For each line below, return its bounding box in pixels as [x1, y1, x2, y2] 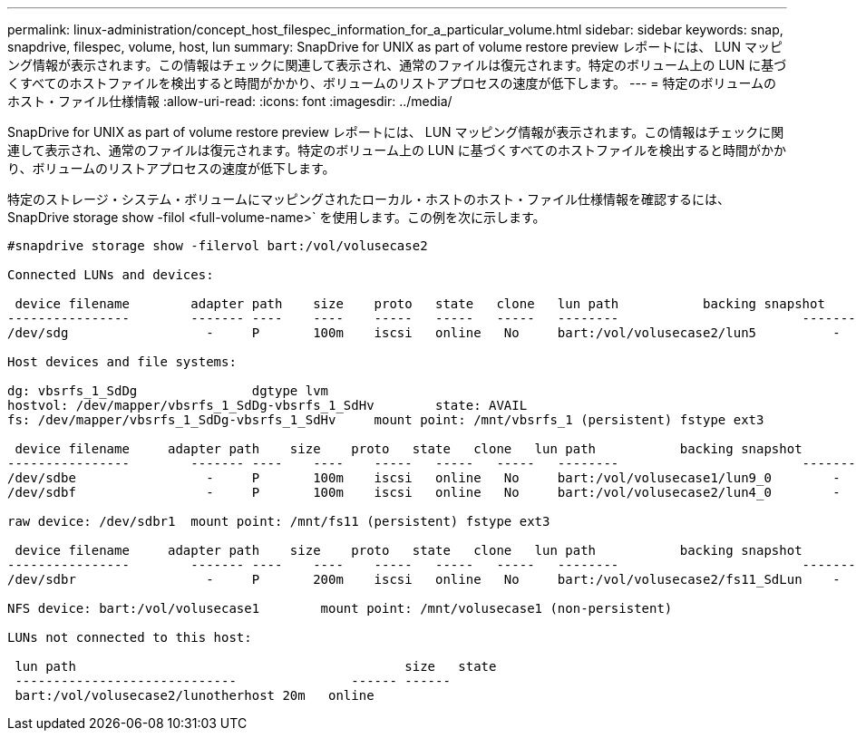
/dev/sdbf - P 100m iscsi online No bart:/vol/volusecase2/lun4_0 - [7, 485, 841, 500]
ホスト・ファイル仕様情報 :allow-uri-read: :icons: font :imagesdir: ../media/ [7, 93, 452, 109]
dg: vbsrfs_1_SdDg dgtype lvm [7, 384, 329, 398]
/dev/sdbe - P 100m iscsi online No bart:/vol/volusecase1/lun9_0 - [7, 471, 841, 485]
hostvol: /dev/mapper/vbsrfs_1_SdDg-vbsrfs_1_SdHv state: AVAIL [7, 398, 528, 413]
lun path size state [15, 659, 497, 674]
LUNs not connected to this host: [7, 630, 252, 645]
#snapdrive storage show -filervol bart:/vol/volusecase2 [7, 238, 428, 253]
